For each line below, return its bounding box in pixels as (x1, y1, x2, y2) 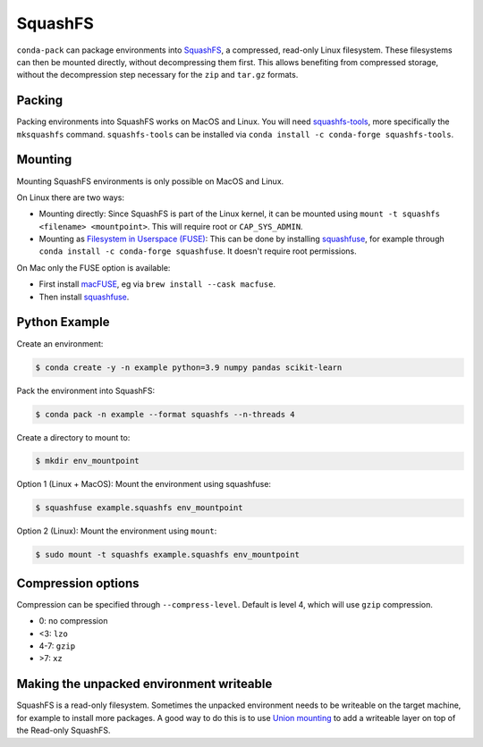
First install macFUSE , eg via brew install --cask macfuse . (38, 279, 276, 290)
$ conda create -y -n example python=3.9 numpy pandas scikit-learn (35, 362, 343, 373)
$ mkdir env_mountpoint (35, 456, 140, 466)
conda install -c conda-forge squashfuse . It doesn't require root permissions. (38, 246, 357, 256)
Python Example (16, 315, 111, 330)
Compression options (16, 575, 140, 591)
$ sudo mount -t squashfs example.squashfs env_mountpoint (35, 550, 300, 560)
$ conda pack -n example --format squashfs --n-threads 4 (35, 409, 295, 419)
